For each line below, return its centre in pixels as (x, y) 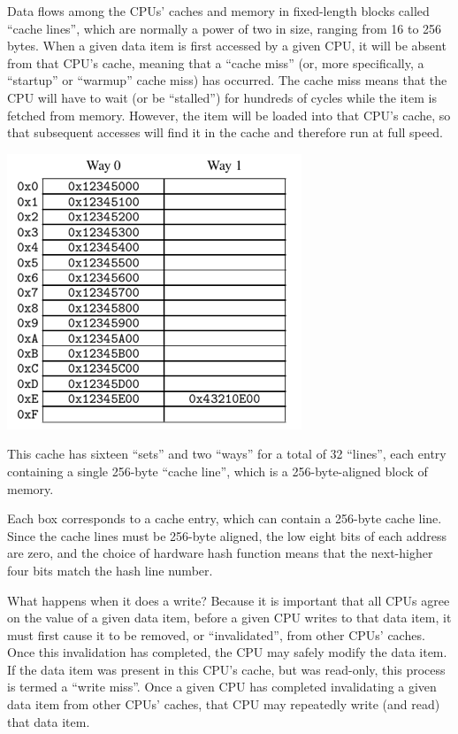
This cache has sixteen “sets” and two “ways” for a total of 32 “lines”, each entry (227, 454)
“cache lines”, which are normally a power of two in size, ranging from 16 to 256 (225, 28)
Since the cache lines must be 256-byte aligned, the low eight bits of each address (227, 535)
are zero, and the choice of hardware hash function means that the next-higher (220, 553)
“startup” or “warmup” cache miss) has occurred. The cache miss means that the (227, 80)
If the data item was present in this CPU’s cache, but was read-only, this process (226, 669)
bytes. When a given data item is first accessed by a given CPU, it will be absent (227, 46)
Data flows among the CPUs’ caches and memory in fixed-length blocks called (218, 11)
